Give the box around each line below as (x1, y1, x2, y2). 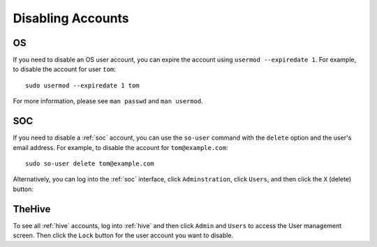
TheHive (13, 203, 51, 215)
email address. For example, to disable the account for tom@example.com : (13, 143, 228, 151)
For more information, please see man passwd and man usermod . (13, 97, 204, 105)
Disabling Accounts (13, 10, 129, 26)
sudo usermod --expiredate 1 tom (25, 81, 140, 89)
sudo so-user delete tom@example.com (25, 159, 155, 167)
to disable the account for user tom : (13, 65, 117, 73)
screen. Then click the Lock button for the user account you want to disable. (13, 231, 234, 239)
